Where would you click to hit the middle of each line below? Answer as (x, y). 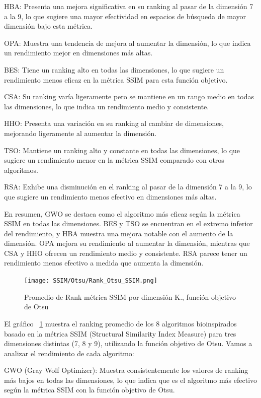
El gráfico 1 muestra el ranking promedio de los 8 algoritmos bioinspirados (120, 323)
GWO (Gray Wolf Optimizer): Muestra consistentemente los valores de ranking (126, 370)
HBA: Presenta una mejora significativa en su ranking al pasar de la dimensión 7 (129, 6)
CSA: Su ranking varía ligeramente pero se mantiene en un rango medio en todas (129, 96)
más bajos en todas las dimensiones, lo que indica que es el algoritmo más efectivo (131, 380)
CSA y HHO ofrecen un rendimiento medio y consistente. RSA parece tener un (126, 253)
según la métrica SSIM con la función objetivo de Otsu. (90, 390)
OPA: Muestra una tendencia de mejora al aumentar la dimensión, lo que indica (127, 43)
